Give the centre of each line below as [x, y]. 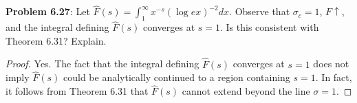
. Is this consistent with [270, 27]
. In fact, [334, 77]
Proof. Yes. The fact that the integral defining [102, 64]
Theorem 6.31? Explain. [56, 40]
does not [331, 64]
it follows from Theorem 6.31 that [77, 91]
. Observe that [260, 11]
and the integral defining [57, 27]
